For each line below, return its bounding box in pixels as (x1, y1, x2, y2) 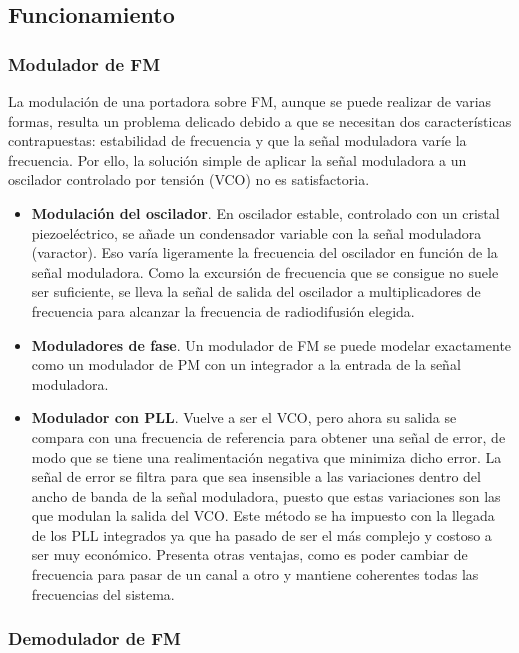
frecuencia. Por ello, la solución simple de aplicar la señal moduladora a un (8, 149, 467, 170)
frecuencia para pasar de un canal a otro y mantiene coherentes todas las (31, 564, 479, 585)
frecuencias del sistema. (31, 583, 175, 604)
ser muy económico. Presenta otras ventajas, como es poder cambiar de (31, 544, 468, 565)
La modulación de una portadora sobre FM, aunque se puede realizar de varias (8, 91, 492, 111)
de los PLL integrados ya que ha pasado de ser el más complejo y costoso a (31, 524, 492, 545)
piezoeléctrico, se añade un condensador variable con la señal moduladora (31, 222, 482, 243)
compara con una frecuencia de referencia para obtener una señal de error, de (31, 426, 506, 447)
